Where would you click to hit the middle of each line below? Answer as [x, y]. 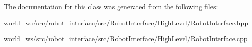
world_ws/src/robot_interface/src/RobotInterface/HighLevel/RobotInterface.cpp [126, 39]
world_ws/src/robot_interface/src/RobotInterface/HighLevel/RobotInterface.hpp [126, 22]
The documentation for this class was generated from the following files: [111, 6]
